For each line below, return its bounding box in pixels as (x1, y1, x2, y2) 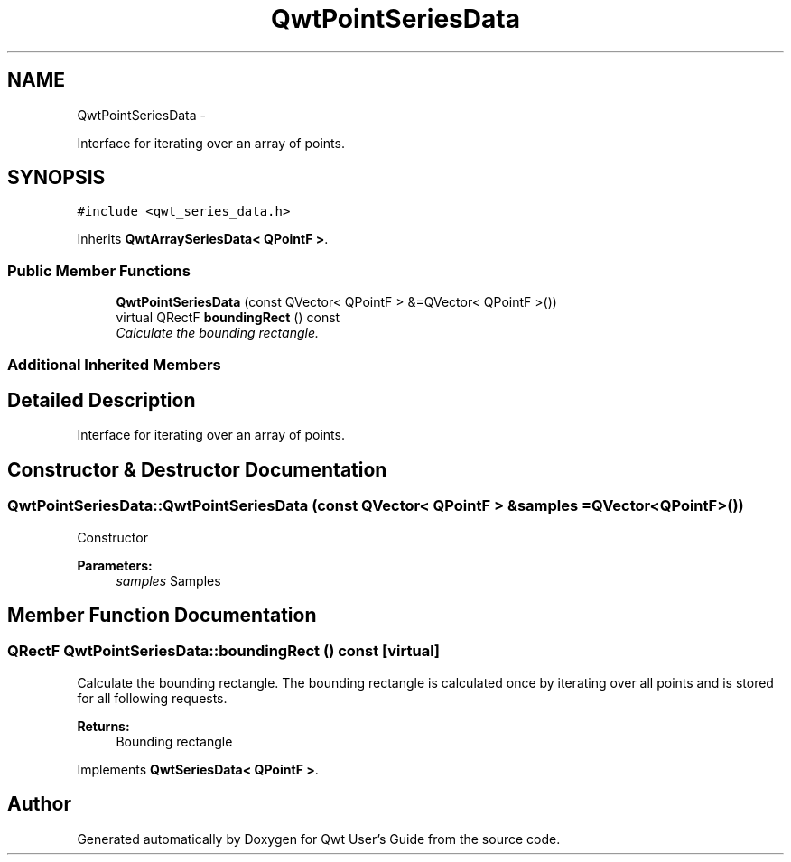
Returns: (77, 718, 130, 734)
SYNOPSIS (7, 166, 106, 190)
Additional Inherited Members (7, 355, 221, 374)
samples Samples (116, 572, 221, 589)
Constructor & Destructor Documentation (7, 458, 387, 481)
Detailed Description (7, 388, 196, 412)
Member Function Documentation (7, 604, 317, 627)
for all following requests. (77, 690, 228, 706)
